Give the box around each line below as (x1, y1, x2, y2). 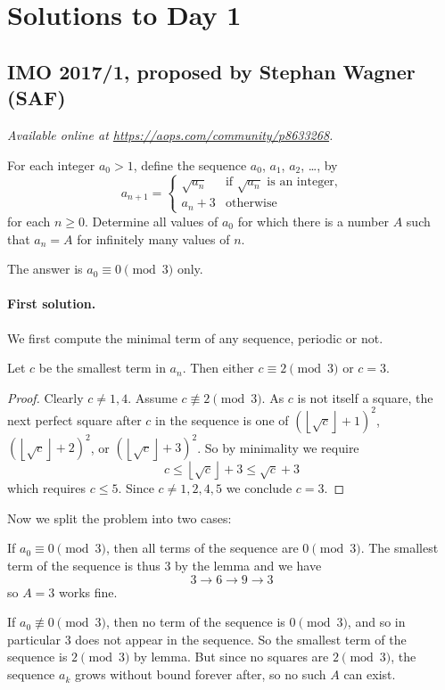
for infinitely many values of (77, 229, 230, 248)
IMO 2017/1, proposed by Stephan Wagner (7, 57, 416, 85)
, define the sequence (133, 155, 247, 174)
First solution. (7, 294, 96, 313)
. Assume (128, 388, 177, 407)
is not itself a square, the (297, 388, 433, 407)
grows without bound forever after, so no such (74, 665, 326, 684)
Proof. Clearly (7, 388, 84, 407)
